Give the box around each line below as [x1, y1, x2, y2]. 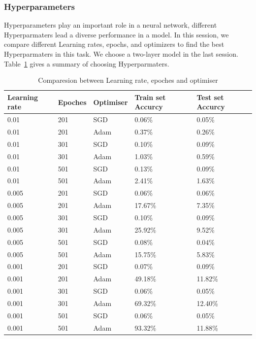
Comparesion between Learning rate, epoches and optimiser [38, 75, 218, 85]
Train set [134, 92, 166, 102]
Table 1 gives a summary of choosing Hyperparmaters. [4, 58, 169, 68]
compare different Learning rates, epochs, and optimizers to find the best [4, 39, 224, 49]
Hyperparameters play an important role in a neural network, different [4, 20, 217, 30]
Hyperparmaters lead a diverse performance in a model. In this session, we [4, 29, 229, 39]
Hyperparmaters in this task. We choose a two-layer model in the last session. [4, 49, 238, 59]
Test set [196, 92, 224, 102]
